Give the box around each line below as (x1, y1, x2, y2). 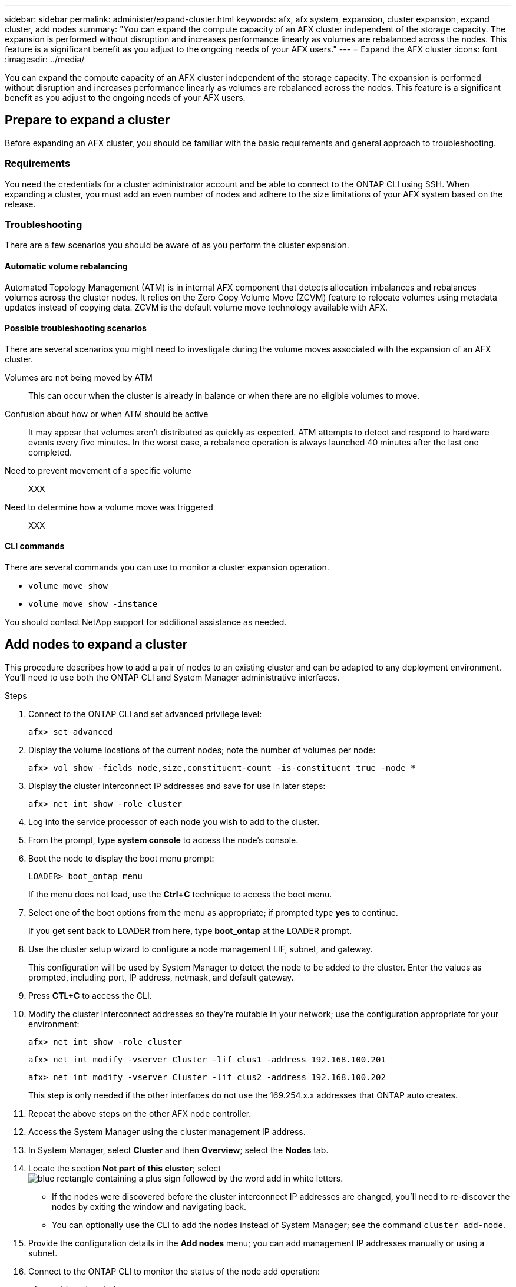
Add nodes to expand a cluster (5, 637, 188, 652)
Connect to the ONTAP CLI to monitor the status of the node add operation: (28, 1266, 320, 1276)
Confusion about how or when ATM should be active (5, 408, 209, 419)
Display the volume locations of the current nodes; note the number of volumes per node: (28, 744, 376, 755)
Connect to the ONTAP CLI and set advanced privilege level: (28, 708, 262, 719)
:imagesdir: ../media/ (5, 54, 85, 64)
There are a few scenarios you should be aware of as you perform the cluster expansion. (5, 240, 349, 250)
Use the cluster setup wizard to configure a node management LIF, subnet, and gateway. (28, 943, 373, 954)
